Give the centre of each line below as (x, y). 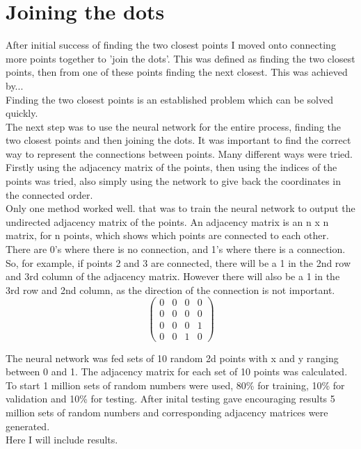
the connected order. (49, 194)
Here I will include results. (62, 440)
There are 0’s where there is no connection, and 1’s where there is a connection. (176, 249)
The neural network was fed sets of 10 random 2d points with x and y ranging (172, 358)
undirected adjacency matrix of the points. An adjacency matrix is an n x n (167, 221)
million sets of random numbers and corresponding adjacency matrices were (167, 412)
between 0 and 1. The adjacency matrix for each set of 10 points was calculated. (177, 372)
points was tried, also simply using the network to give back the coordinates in (174, 181)
